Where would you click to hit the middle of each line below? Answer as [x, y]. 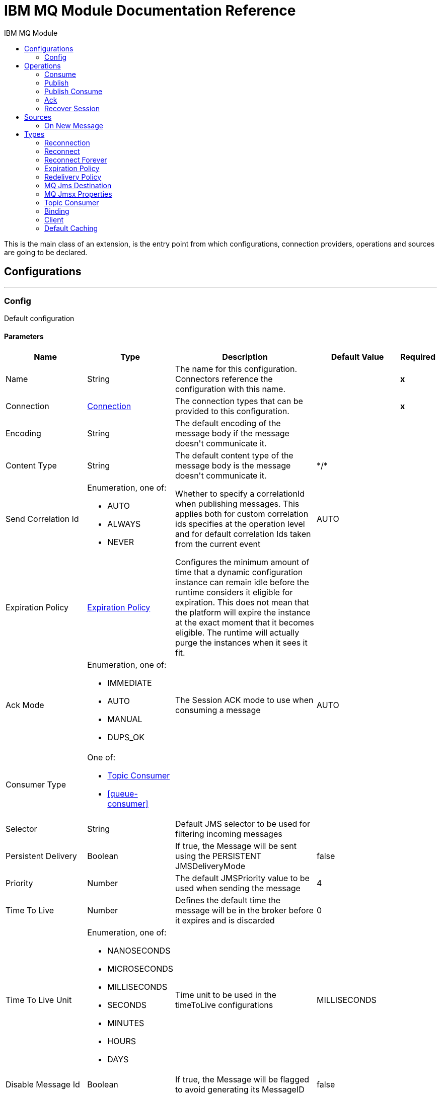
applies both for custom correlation [242, 514]
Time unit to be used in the [226, 995]
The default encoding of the [228, 423]
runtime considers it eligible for [234, 592]
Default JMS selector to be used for [243, 824]
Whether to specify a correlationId [240, 493]
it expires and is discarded [225, 920]
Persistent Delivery [41, 856]
